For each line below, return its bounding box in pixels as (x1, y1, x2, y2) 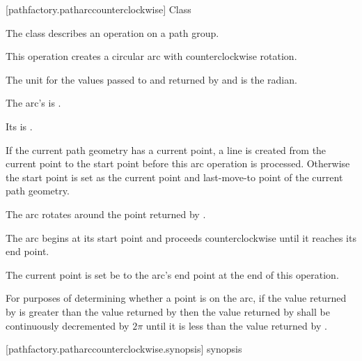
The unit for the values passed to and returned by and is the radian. (6, 72, 297, 86)
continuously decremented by (6, 318, 129, 332)
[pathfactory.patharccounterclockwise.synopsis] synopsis (6, 341, 242, 356)
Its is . (6, 118, 33, 133)
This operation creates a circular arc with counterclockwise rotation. (6, 49, 297, 63)
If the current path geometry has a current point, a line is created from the (6, 142, 326, 157)
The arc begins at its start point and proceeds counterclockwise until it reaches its (6, 230, 356, 245)
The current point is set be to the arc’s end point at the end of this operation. (6, 267, 339, 282)
